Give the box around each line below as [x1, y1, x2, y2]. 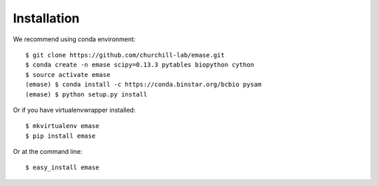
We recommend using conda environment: [13, 35, 136, 43]
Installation [13, 10, 80, 26]
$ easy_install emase [25, 164, 99, 171]
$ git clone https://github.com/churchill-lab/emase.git [25, 51, 225, 59]
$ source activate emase [25, 71, 111, 78]
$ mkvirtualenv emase [25, 122, 99, 130]
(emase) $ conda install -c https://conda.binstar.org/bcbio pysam [25, 80, 262, 89]
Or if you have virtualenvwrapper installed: [13, 106, 136, 114]
